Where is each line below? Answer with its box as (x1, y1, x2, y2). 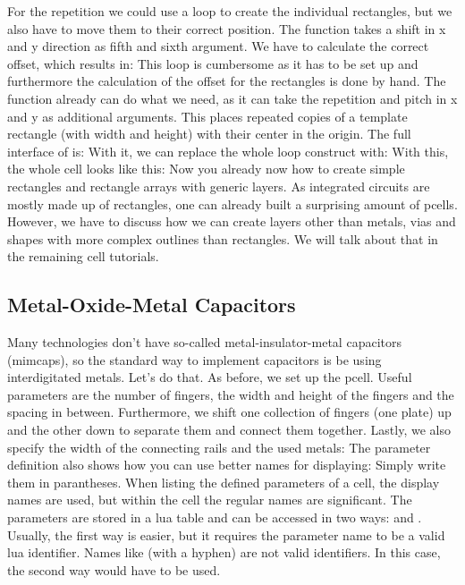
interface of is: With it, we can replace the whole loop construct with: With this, (7, 141, 449, 160)
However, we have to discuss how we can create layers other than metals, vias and (7, 212, 456, 231)
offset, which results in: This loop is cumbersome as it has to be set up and (7, 54, 418, 72)
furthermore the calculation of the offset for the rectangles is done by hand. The (7, 72, 446, 90)
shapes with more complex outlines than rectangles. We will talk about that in (7, 229, 438, 248)
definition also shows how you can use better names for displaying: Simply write (7, 455, 446, 474)
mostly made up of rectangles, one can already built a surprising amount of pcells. (7, 194, 458, 213)
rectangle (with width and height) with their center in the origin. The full (7, 124, 411, 143)
